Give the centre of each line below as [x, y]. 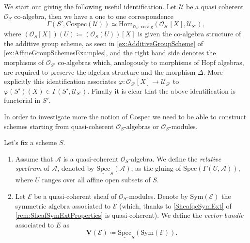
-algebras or [141, 126]
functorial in [22, 100]
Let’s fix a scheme [31, 142]
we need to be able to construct [200, 117]
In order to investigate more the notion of [66, 117]
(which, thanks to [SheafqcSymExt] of [175, 205]
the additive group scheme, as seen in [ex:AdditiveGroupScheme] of [104, 43]
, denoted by [76, 168]
